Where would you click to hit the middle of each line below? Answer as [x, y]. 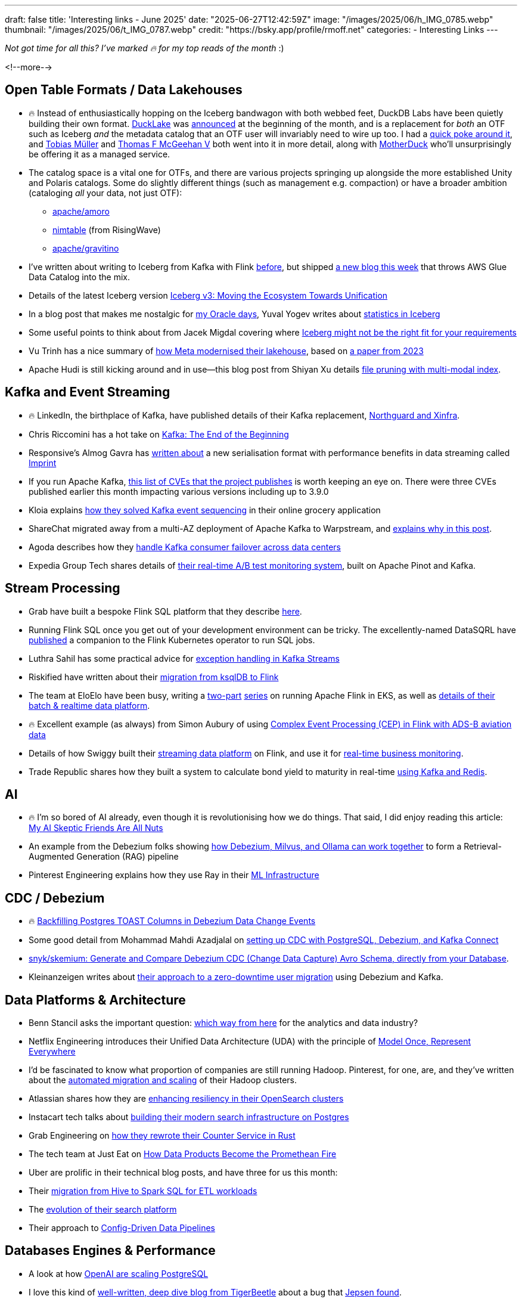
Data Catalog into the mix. [80, 277]
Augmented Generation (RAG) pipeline [104, 857]
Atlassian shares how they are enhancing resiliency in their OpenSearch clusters [186, 1099]
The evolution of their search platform [103, 1210]
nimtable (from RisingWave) [107, 230]
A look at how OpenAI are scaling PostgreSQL [119, 1273]
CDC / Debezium [55, 898]
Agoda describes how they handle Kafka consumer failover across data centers [185, 547]
